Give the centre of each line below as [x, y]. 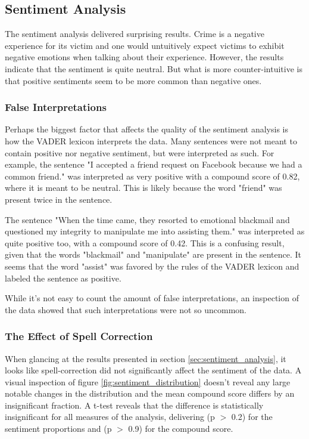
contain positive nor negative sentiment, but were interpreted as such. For [140, 152]
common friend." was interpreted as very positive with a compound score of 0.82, [152, 176]
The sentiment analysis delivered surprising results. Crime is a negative [135, 34]
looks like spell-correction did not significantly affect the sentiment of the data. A [153, 370]
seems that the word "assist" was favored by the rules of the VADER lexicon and [152, 266]
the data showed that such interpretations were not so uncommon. [126, 309]
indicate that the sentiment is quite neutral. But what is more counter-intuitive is [154, 68]
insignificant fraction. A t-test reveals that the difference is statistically [134, 405]
